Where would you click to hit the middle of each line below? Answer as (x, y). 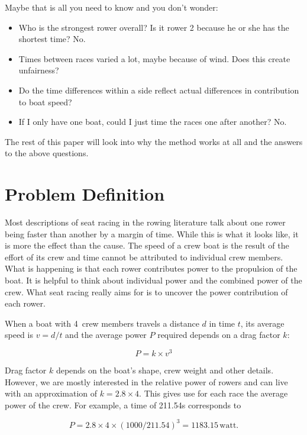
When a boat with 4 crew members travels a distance (102, 323)
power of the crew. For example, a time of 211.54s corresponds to (123, 405)
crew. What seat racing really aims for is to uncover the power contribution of (146, 291)
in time (222, 323)
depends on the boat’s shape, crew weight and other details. (165, 370)
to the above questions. (47, 153)
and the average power (106, 335)
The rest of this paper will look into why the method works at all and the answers (154, 141)
